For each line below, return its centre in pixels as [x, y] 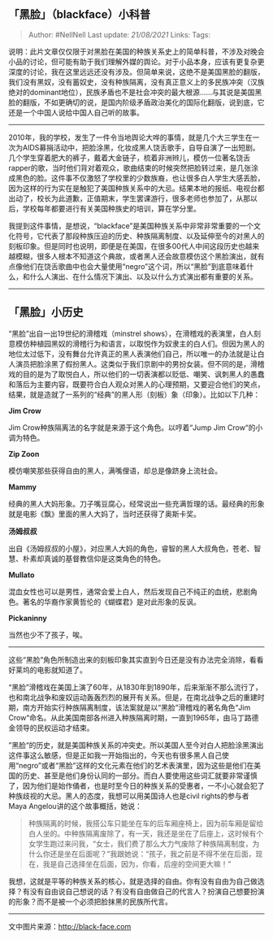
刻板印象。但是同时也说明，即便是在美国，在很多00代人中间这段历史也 [127, 246]
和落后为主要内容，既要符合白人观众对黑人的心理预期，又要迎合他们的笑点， [136, 384]
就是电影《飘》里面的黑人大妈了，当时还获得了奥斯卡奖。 [104, 514]
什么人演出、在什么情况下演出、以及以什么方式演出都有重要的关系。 [143, 276]
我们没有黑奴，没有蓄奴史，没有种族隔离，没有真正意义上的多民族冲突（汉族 [136, 82]
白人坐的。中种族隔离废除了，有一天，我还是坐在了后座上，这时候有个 [146, 833]
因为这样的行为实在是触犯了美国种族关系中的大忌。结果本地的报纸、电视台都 [136, 188]
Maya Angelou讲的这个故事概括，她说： [75, 806]
